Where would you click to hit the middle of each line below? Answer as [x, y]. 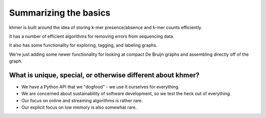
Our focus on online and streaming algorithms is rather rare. [82, 100]
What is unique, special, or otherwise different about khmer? [104, 75]
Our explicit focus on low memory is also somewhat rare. [79, 107]
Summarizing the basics [60, 13]
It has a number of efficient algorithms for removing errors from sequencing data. [92, 36]
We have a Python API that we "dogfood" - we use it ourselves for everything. [100, 87]
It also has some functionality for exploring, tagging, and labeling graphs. [83, 45]
